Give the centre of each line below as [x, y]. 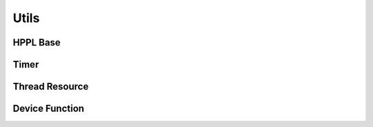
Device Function [48, 109]
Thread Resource [51, 87]
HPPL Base [37, 42]
